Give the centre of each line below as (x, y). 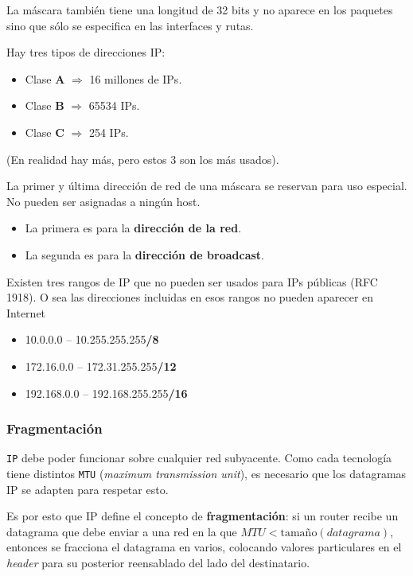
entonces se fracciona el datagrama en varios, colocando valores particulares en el (204, 547)
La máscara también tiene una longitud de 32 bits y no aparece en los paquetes (200, 10)
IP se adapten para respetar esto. (88, 489)
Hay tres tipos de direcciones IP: (86, 52)
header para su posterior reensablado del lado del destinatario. (158, 562)
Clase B (45, 105)
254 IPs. (109, 132)
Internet (26, 312)
